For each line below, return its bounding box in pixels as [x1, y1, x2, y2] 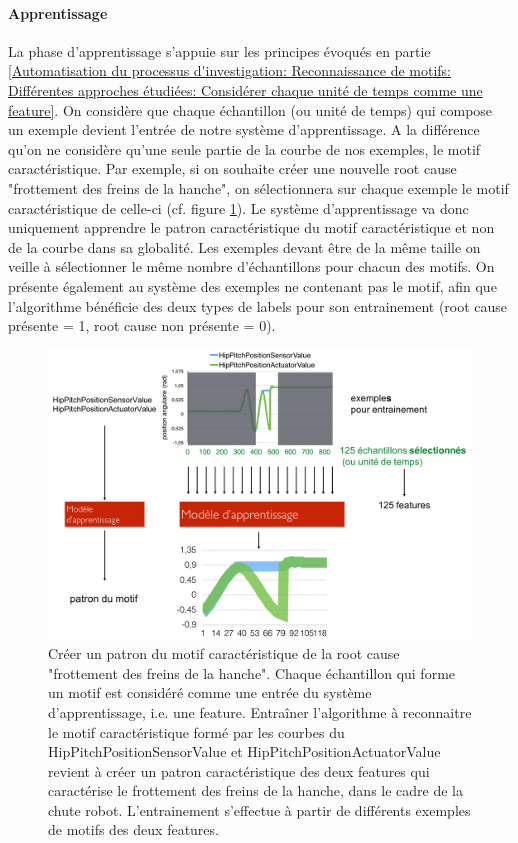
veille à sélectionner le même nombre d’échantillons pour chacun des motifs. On [8, 256, 495, 277]
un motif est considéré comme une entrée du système [48, 682, 372, 703]
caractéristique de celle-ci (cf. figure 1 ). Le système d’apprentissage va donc [8, 197, 469, 218]
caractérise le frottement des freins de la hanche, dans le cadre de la [48, 780, 464, 801]
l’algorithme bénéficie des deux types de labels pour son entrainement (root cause [8, 295, 508, 316]
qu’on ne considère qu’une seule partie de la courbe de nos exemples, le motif [8, 138, 481, 159]
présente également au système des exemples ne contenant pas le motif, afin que [8, 275, 497, 296]
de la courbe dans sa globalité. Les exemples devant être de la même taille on [8, 236, 481, 257]
